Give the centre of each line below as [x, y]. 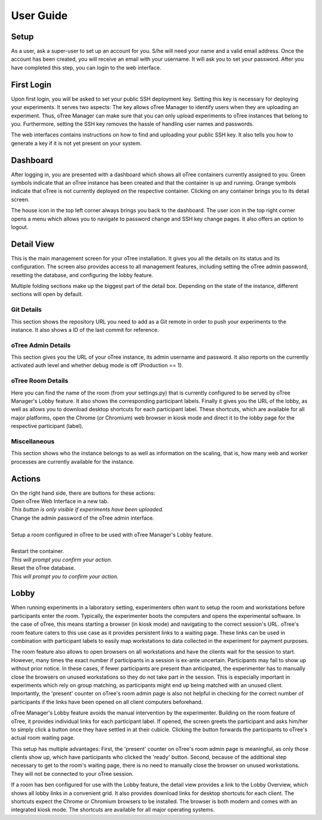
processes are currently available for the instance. [72, 461]
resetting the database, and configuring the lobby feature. [82, 275]
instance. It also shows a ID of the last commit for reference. [85, 330]
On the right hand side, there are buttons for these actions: [83, 493]
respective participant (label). [47, 426]
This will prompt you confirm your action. [62, 560]
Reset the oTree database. [43, 568]
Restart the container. [38, 551]
